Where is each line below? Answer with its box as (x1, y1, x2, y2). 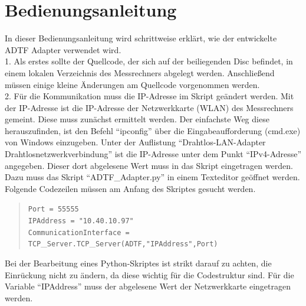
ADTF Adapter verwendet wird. (5, 43, 121, 56)
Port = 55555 (28, 205, 79, 214)
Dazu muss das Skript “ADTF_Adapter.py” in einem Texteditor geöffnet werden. (5, 171, 300, 183)
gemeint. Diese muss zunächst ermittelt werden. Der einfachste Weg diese (5, 113, 269, 125)
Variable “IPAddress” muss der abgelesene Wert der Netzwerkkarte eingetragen (5, 280, 291, 292)
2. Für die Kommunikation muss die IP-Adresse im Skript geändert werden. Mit (5, 90, 294, 102)
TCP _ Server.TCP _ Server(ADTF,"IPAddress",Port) (28, 237, 218, 249)
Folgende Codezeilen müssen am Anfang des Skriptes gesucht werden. (5, 182, 256, 194)
